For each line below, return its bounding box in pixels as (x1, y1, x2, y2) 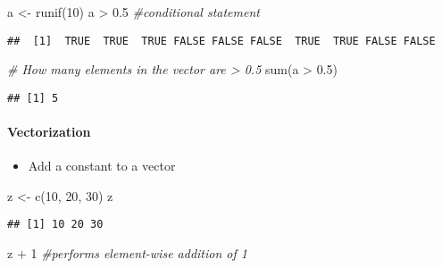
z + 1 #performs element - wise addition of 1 (7, 244, 247, 263)
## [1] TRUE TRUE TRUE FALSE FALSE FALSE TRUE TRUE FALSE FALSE (7, 34, 436, 47)
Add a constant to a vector (28, 156, 176, 175)
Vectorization (7, 122, 91, 141)
